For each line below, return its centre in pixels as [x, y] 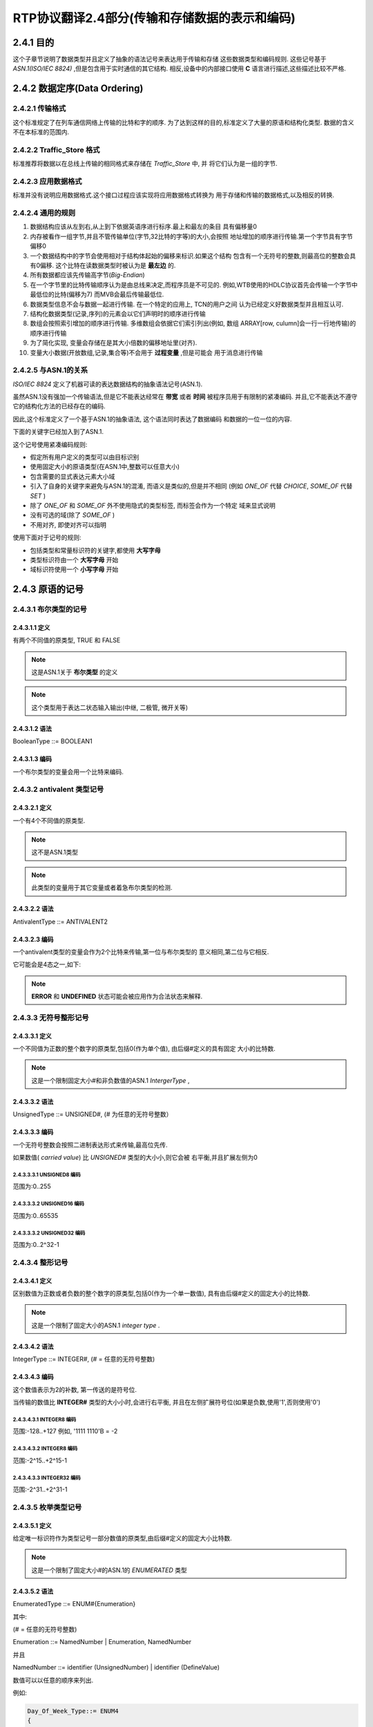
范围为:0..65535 [36, 1215]
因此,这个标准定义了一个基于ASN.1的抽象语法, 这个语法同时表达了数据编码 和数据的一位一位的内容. [152, 419]
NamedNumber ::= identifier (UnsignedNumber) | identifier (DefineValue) [116, 1668]
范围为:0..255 [32, 1186]
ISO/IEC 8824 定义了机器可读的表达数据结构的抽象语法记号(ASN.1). [108, 384]
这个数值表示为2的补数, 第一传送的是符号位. [75, 1389]
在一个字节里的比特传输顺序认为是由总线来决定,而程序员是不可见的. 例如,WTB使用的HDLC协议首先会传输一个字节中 [194, 285]
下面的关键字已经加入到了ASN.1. [58, 432]
